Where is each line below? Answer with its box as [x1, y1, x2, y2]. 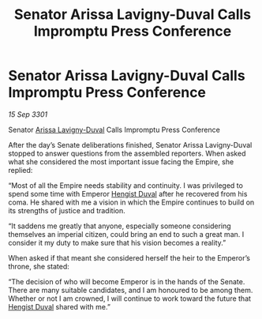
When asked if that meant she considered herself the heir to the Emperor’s [8, 253, 251, 262]
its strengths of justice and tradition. [8, 205, 126, 215]
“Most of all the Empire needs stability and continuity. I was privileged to [8, 180, 243, 190]
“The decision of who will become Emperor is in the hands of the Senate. [8, 276, 245, 286]
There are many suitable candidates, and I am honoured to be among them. [8, 285, 253, 295]
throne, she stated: [8, 261, 69, 271]
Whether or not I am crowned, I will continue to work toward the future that [8, 294, 251, 303]
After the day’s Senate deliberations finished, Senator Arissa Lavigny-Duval [8, 140, 253, 149]
